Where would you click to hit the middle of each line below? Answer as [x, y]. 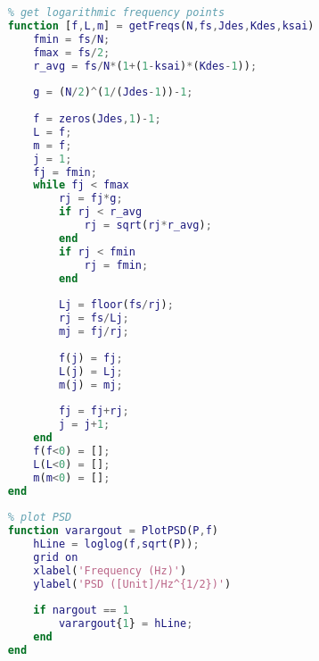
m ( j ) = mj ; [90, 385]
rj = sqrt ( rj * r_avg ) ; [148, 225]
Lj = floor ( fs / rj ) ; [116, 305]
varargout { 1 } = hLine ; [126, 624]
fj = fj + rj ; [94, 411]
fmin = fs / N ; [72, 39]
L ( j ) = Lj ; [90, 371]
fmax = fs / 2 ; [72, 52]
